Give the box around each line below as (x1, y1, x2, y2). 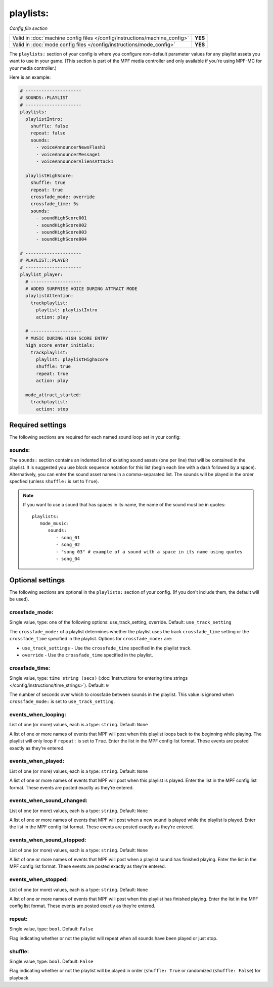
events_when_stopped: (9, 876, 68, 883)
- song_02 (56, 542, 80, 548)
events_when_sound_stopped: (9, 836, 86, 843)
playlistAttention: (25, 293, 74, 299)
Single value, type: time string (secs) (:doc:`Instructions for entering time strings (9, 675, 188, 681)
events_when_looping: (9, 711, 67, 718)
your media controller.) (9, 65, 57, 71)
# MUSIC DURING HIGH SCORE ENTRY (25, 335, 108, 341)
